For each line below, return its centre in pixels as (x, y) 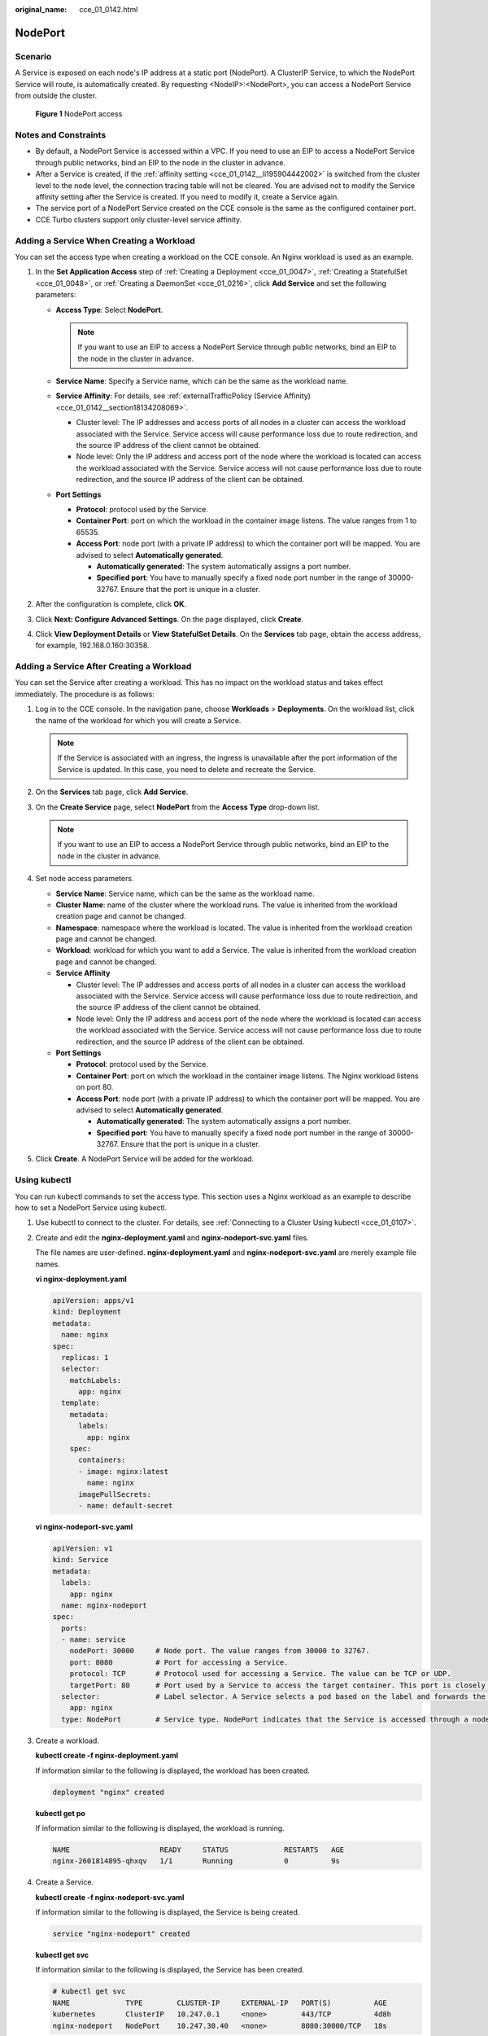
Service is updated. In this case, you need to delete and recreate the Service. (187, 769)
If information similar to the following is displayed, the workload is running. (160, 1828)
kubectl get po (60, 1813)
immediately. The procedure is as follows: (85, 694)
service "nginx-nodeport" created (121, 1934)
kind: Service (81, 1560)
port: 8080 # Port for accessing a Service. (179, 1662)
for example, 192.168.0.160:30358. (92, 645)
